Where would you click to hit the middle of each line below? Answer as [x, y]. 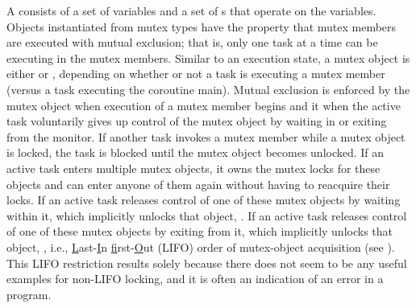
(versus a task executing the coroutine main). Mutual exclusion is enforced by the [208, 89]
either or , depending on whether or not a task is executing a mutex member [196, 74]
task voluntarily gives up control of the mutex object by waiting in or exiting [197, 121]
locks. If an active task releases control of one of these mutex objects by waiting [204, 200]
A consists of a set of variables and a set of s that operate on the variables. [191, 10]
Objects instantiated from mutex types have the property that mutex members [202, 26]
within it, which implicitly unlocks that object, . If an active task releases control [207, 215]
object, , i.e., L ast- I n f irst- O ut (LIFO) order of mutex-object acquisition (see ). [201, 246]
